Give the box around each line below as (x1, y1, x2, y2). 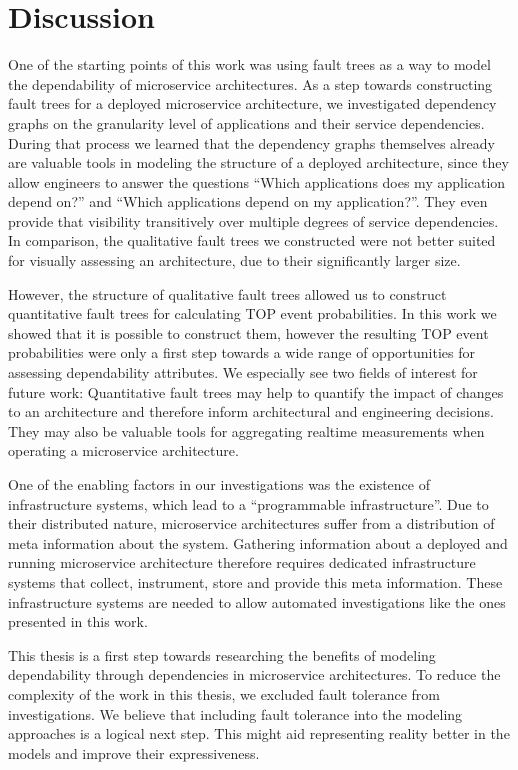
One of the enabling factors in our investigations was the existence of (8, 474, 431, 494)
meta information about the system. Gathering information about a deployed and (8, 532, 508, 553)
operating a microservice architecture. (8, 440, 239, 461)
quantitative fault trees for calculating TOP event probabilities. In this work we (8, 303, 497, 324)
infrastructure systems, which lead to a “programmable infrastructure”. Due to (8, 493, 489, 514)
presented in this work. (8, 611, 148, 632)
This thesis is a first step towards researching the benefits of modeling (8, 644, 436, 665)
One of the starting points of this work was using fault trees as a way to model (8, 54, 491, 75)
